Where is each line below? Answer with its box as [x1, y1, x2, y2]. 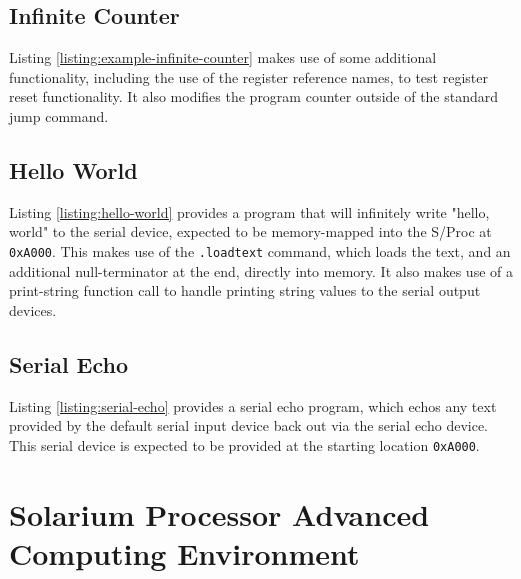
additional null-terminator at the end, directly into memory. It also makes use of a [9, 260, 513, 281]
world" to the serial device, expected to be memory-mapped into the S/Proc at [9, 221, 492, 242]
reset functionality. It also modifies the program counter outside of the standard [9, 86, 499, 107]
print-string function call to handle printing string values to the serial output [9, 280, 481, 301]
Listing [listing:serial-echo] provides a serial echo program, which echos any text [9, 395, 497, 416]
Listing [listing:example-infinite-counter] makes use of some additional [9, 47, 437, 68]
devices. [9, 299, 57, 320]
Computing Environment [9, 532, 360, 573]
